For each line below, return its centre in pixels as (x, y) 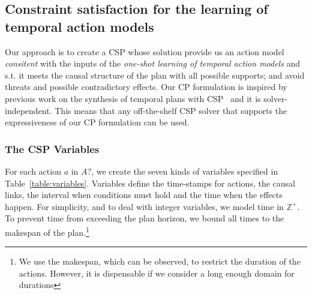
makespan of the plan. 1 (47, 231)
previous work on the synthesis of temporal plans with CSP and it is (133, 98)
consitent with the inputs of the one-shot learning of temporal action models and (153, 63)
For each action (33, 171)
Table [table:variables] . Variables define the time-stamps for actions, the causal (150, 183)
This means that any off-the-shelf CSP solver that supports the (171, 110)
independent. (28, 110)
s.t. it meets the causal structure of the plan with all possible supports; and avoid (155, 75)
